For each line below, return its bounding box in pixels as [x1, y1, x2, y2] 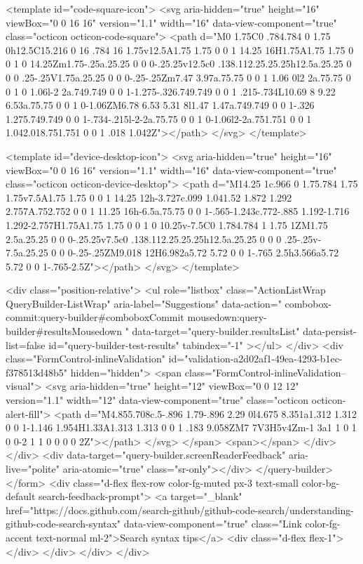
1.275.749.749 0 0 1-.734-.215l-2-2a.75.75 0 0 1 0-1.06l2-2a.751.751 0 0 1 [6, 111, 312, 126]
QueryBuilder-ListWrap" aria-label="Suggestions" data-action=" [6, 296, 282, 310]
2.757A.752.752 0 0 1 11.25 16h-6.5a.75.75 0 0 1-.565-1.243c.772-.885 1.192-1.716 [6, 204, 350, 218]
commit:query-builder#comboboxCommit [6, 310, 184, 324]
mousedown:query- [187, 310, 267, 324]
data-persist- [303, 324, 357, 339]
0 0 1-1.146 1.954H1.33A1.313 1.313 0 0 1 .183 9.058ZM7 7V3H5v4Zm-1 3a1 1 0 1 [6, 420, 357, 435]
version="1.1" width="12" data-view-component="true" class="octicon [6, 393, 309, 407]
